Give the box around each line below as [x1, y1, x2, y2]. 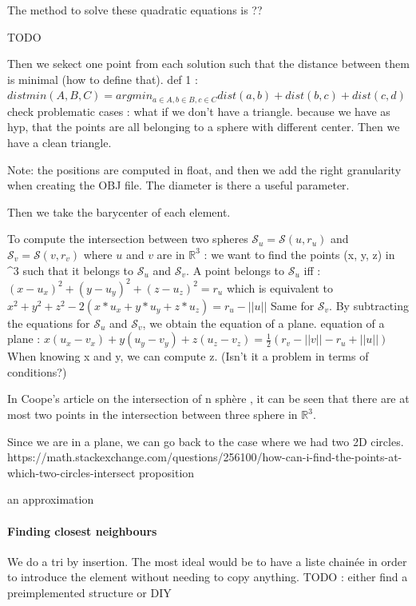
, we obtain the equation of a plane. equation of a [142, 314, 385, 331]
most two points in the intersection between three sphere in [7, 406, 298, 423]
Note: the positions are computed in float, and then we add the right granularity [7, 161, 402, 177]
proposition [139, 464, 195, 480]
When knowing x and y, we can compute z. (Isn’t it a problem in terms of [7, 348, 369, 365]
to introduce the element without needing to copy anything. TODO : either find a [7, 568, 408, 585]
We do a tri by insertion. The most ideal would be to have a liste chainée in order [7, 552, 407, 569]
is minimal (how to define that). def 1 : [7, 70, 198, 87]
